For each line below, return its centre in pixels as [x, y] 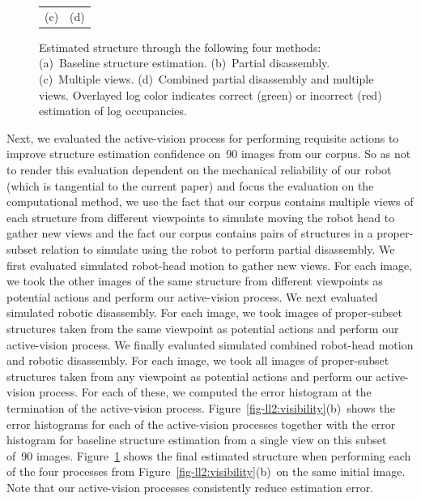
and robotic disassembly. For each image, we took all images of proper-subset [198, 360]
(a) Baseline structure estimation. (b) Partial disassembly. [185, 63]
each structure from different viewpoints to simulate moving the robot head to [201, 217]
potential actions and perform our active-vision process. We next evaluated [192, 296]
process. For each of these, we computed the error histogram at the [205, 392]
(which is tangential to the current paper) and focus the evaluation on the [190, 185]
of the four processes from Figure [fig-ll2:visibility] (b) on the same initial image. [206, 471]
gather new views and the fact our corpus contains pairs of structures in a [190, 233]
